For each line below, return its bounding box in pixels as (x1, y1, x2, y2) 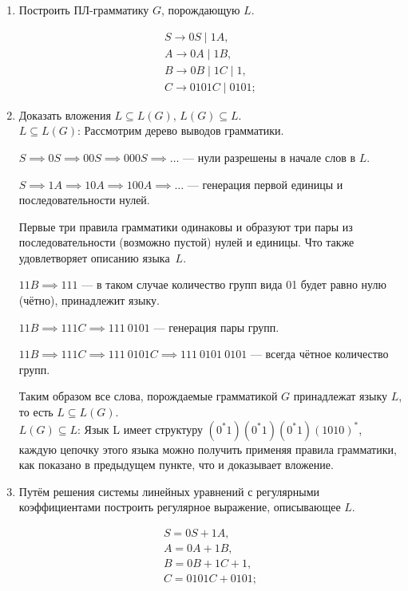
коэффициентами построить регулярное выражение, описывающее (18, 498, 341, 515)
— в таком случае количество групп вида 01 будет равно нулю (81, 276, 386, 293)
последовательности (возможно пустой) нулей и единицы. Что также (18, 234, 355, 250)
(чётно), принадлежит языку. (18, 292, 160, 309)
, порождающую (161, 2, 240, 18)
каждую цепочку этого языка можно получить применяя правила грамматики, (18, 440, 397, 457)
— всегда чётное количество (250, 345, 389, 362)
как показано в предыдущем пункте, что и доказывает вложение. (18, 456, 334, 473)
